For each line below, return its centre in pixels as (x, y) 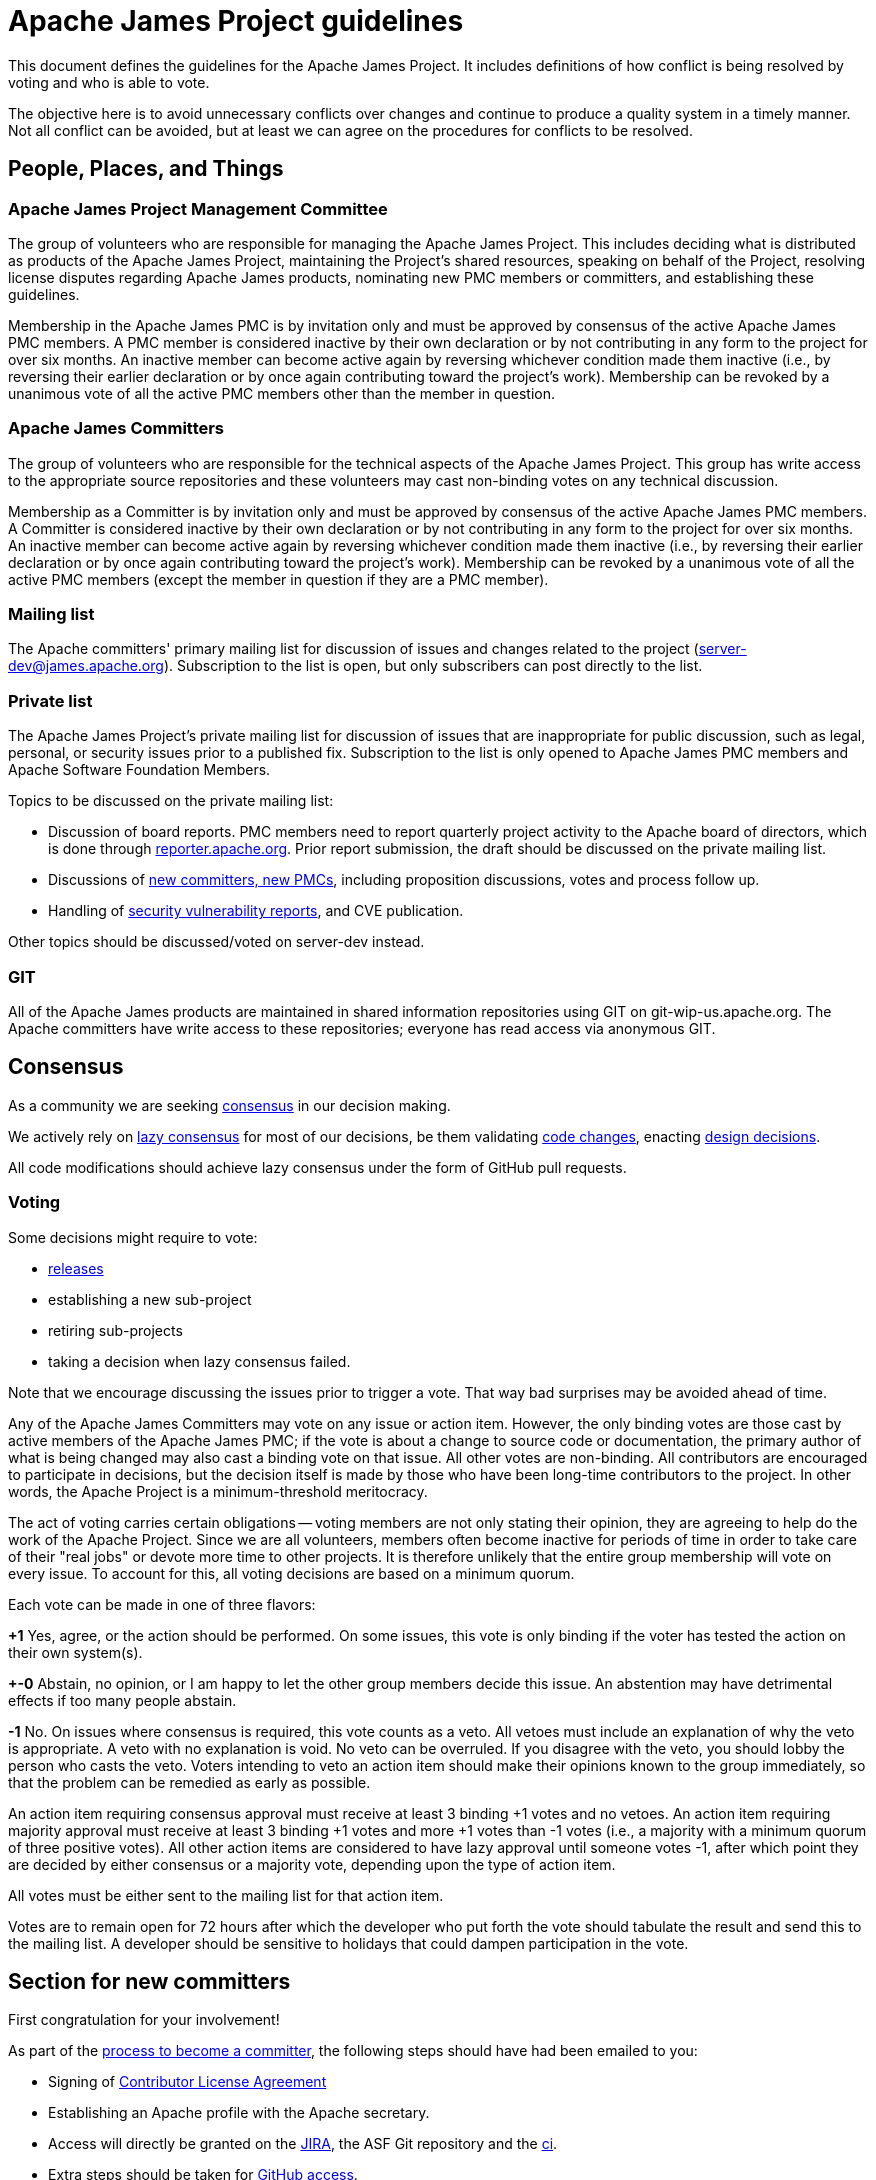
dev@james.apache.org (86, 666)
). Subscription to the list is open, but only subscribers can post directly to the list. (433, 666)
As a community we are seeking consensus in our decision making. (229, 1105)
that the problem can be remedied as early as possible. (189, 1782)
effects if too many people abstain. (122, 1700)
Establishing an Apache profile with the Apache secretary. (239, 2113)
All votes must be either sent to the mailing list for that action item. (226, 1895)
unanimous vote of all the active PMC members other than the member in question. (282, 393)
